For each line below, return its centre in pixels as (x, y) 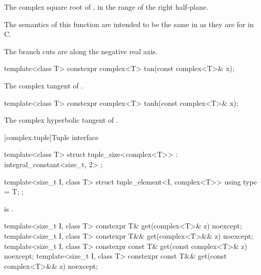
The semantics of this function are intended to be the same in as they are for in (129, 24)
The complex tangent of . (44, 85)
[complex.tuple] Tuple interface (51, 137)
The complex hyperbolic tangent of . (61, 120)
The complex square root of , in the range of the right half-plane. (106, 7)
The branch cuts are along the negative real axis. (81, 51)
